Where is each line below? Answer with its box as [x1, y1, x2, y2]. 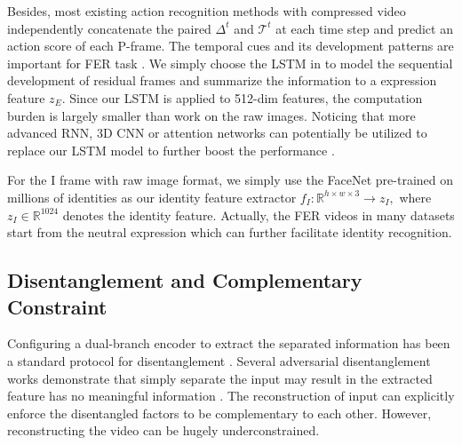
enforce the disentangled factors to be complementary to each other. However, [7, 403, 432, 422]
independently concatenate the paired [7, 19, 211, 37]
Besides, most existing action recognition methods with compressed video [7, 2, 406, 20]
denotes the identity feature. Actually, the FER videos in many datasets [62, 205, 455, 224]
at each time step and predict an [275, 19, 453, 37]
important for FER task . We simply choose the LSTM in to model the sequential [7, 53, 453, 72]
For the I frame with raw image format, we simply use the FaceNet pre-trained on [7, 171, 454, 189]
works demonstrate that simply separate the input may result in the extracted [7, 369, 433, 387]
